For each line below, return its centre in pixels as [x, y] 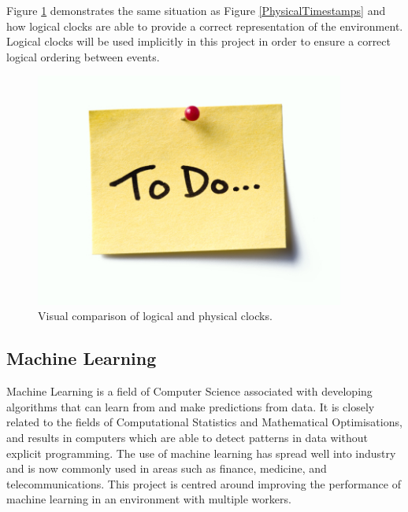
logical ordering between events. [83, 56]
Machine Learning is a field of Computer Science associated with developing [189, 391]
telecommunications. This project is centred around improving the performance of [204, 483]
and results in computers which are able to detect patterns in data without [187, 437]
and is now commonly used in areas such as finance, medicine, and [167, 468]
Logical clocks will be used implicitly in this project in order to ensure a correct [198, 41]
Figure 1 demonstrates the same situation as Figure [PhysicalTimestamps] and [196, 10]
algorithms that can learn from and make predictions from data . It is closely [191, 406]
